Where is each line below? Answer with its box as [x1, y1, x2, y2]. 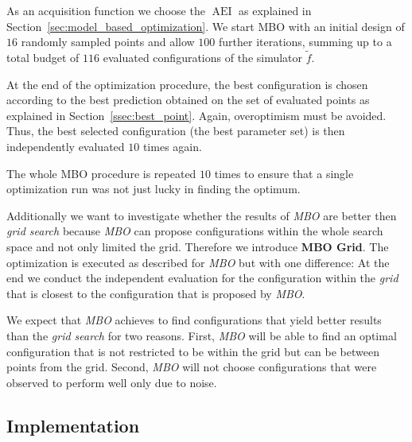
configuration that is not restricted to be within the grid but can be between [6, 343, 379, 359]
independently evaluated [6, 138, 125, 154]
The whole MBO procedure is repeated [6, 165, 196, 181]
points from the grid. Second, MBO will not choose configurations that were [6, 359, 377, 375]
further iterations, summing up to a [218, 33, 392, 50]
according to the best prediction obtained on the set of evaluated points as [6, 91, 370, 108]
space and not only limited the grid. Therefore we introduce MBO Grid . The [6, 238, 389, 254]
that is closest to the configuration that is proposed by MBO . [6, 285, 305, 301]
